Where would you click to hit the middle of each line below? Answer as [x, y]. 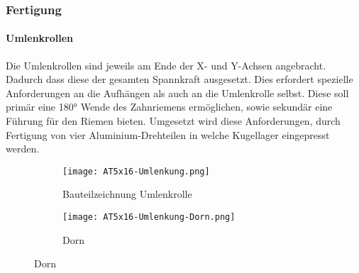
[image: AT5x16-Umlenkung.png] [136, 171]
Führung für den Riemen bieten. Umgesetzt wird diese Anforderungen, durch [173, 121]
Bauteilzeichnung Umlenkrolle [127, 194]
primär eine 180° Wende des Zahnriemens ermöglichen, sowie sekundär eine [169, 107]
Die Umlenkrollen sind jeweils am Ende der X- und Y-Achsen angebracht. [166, 65]
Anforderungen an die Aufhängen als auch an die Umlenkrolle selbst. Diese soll [177, 93]
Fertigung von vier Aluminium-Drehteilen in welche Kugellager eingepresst [168, 134]
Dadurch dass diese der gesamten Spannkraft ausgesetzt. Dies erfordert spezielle [179, 79]
